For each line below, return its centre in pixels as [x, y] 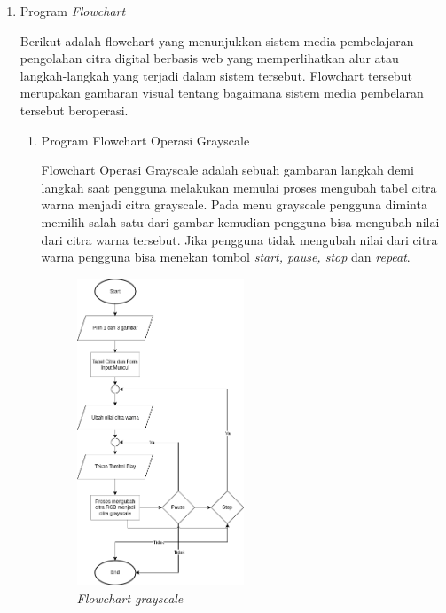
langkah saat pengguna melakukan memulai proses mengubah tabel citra [239, 187]
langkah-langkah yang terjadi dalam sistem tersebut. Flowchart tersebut [216, 75]
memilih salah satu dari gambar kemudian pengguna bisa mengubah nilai [240, 221]
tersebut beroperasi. [74, 110]
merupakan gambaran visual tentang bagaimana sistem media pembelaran [222, 93]
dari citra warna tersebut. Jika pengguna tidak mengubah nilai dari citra [239, 239]
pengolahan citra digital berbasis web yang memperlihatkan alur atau [209, 58]
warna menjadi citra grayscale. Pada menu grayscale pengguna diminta [234, 204]
